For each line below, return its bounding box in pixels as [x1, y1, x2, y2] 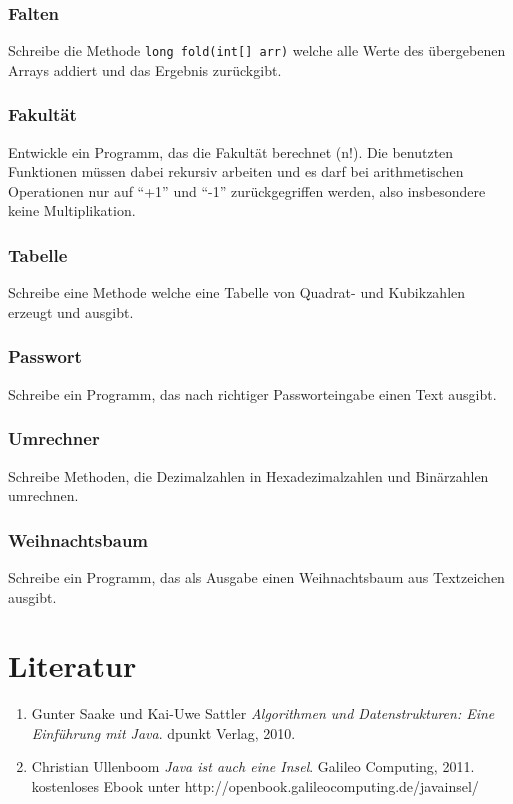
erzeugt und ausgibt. [8, 301, 134, 322]
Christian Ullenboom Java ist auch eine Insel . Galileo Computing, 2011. [31, 756, 475, 777]
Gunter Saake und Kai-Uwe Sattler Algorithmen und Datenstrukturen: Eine [31, 703, 495, 724]
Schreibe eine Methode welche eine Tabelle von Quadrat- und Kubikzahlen [8, 282, 466, 303]
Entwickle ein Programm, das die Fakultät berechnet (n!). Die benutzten [8, 141, 454, 162]
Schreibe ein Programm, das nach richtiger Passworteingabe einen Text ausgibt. [8, 383, 497, 404]
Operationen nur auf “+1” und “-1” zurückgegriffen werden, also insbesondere [8, 180, 486, 201]
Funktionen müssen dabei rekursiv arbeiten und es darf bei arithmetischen [8, 161, 464, 182]
